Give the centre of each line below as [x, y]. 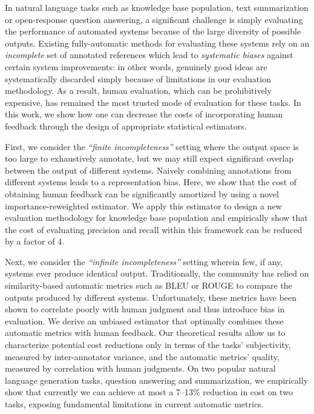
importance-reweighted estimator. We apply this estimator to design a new [143, 205]
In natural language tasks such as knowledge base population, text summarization [157, 7]
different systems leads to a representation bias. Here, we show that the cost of [151, 182]
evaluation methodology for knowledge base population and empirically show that [156, 218]
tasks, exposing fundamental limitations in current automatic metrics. [134, 404]
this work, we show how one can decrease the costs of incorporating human [144, 114]
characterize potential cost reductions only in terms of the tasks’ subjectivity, [148, 345]
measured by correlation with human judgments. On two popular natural [140, 368]
